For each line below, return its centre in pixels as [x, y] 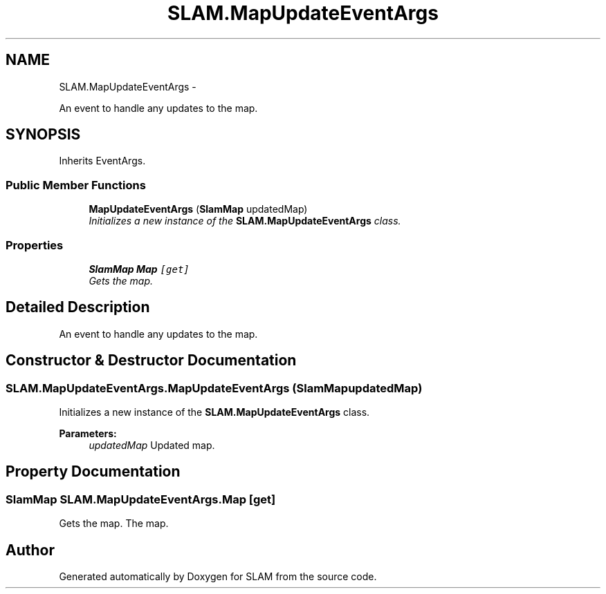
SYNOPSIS [43, 135]
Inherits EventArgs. [102, 161]
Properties [35, 245]
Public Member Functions [76, 185]
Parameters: [88, 433]
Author [30, 550]
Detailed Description [78, 307]
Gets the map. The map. [114, 524]
